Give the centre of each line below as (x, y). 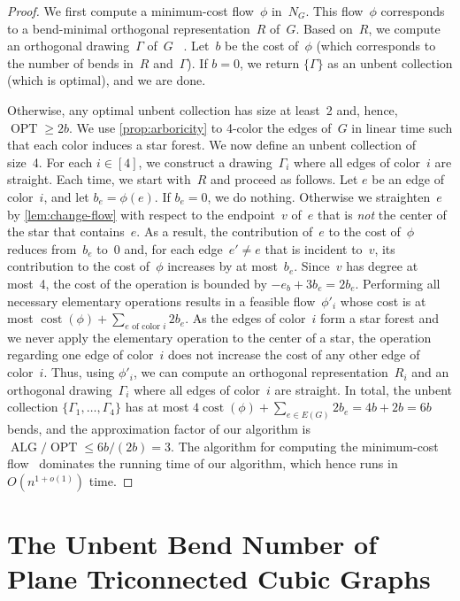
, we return (270, 62)
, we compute (404, 28)
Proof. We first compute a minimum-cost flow (130, 11)
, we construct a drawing (205, 162)
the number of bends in (70, 62)
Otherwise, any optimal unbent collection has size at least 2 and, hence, (203, 109)
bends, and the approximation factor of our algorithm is (159, 429)
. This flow (334, 11)
